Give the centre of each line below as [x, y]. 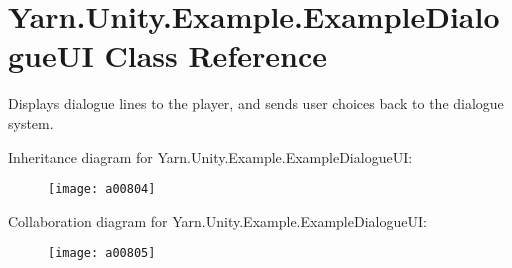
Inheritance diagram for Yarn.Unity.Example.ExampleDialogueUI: [210, 156]
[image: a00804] [102, 189]
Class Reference [215, 55]
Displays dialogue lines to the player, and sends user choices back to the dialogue [256, 103]
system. [31, 122]
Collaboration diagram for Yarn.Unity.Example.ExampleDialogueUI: [217, 220]
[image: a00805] [102, 253]
